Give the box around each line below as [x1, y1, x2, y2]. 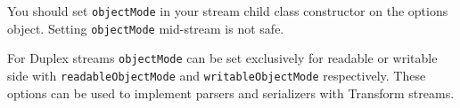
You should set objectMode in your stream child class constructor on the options [7, 2, 448, 19]
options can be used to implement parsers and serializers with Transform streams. [7, 83, 455, 102]
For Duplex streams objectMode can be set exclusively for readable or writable [7, 49, 438, 67]
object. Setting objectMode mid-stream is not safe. [7, 19, 284, 37]
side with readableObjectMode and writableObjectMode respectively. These [7, 66, 426, 84]
